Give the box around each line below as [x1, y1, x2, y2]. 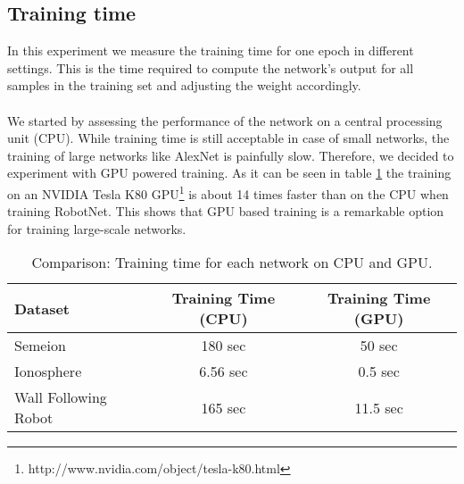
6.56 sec [199, 361, 248, 382]
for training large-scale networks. [7, 219, 186, 238]
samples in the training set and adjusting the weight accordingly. [7, 76, 361, 95]
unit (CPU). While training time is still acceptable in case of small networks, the [7, 129, 450, 147]
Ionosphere [14, 361, 82, 382]
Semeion [14, 335, 66, 356]
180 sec [201, 335, 246, 356]
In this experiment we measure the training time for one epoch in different [7, 41, 414, 60]
